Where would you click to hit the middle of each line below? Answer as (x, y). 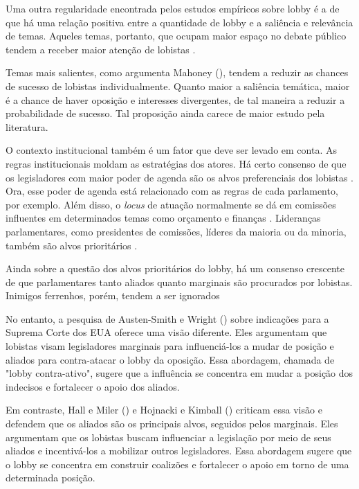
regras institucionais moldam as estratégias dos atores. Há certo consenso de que (176, 163)
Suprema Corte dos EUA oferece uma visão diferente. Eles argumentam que (166, 332)
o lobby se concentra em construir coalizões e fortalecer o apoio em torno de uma (177, 464)
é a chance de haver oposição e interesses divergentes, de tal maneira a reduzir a (175, 99)
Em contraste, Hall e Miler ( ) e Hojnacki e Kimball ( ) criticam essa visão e (164, 410)
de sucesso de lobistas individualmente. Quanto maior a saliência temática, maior (178, 86)
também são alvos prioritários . (72, 245)
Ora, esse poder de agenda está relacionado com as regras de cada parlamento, (172, 191)
